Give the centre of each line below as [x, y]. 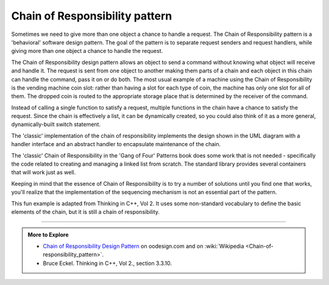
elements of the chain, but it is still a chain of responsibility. [86, 212]
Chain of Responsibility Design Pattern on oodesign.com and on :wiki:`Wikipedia [143, 246]
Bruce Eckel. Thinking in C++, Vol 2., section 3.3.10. [107, 263]
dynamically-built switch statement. [56, 124]
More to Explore [48, 235]
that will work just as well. [44, 172]
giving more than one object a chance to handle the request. [87, 51]
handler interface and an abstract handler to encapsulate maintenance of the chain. [116, 144]
